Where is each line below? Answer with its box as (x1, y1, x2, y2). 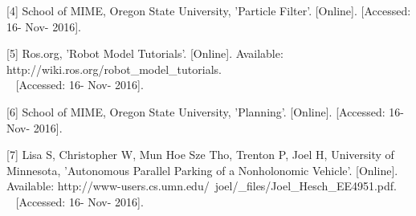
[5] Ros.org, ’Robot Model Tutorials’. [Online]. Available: (6, 45, 283, 62)
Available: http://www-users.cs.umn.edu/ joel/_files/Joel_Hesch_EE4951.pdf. (6, 177, 397, 194)
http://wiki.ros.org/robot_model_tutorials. (6, 60, 222, 77)
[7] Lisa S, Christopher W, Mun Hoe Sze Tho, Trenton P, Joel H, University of (6, 146, 394, 163)
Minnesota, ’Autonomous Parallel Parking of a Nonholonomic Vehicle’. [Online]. (6, 161, 398, 178)
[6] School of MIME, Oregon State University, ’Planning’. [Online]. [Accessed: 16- (6, 103, 405, 120)
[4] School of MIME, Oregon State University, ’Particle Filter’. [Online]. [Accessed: (6, 2, 411, 18)
